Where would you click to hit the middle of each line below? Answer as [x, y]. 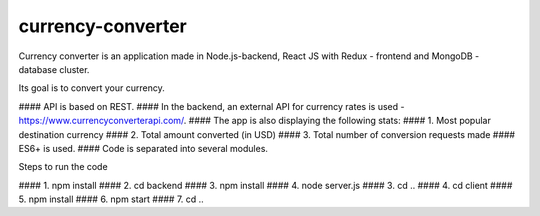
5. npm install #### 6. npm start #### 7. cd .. [111, 199]
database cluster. [54, 69]
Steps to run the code [63, 167]
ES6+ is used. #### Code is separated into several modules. [143, 148]
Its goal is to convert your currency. [91, 88]
